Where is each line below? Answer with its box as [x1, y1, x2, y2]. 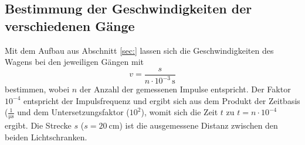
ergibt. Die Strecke [5, 119, 72, 132]
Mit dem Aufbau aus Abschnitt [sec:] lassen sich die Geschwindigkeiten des [5, 44, 274, 56]
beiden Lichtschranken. [5, 130, 87, 143]
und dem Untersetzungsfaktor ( [17, 106, 130, 118]
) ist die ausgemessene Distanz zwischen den [119, 119, 278, 132]
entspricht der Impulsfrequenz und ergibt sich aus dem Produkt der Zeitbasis [23, 94, 300, 106]
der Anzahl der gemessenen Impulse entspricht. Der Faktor [79, 83, 291, 95]
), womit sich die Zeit [141, 106, 218, 118]
